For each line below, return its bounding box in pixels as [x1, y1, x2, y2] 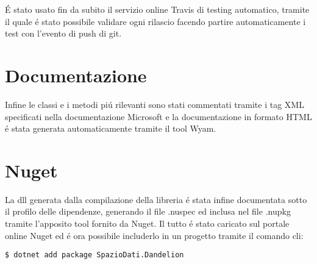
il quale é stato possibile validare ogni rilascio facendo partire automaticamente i [5, 15, 306, 27]
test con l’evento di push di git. [5, 27, 122, 40]
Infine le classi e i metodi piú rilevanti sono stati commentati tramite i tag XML [5, 98, 304, 110]
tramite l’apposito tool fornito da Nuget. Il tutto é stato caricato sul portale [5, 217, 290, 229]
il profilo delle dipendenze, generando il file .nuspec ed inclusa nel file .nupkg [5, 205, 291, 218]
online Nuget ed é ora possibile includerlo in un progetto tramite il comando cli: [5, 229, 304, 241]
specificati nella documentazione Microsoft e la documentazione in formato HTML [5, 110, 312, 123]
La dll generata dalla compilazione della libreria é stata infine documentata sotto [5, 193, 307, 205]
